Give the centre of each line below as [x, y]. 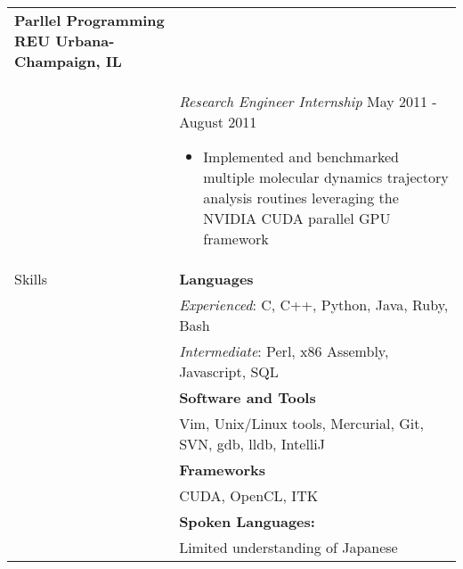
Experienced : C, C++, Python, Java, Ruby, [314, 305]
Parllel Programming [89, 20]
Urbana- [85, 41]
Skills [31, 279]
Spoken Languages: [247, 521]
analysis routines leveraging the [301, 198]
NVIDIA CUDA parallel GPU [297, 218]
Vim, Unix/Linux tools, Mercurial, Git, [301, 423]
